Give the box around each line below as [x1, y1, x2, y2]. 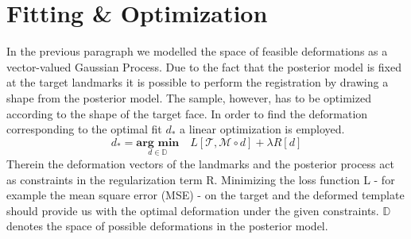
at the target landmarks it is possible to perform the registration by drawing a [6, 74, 389, 91]
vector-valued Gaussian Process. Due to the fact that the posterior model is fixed [6, 58, 401, 75]
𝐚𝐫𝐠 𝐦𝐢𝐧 [136, 137, 180, 148]
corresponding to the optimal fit [6, 121, 162, 137]
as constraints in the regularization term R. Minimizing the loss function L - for [6, 171, 395, 187]
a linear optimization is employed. [180, 121, 345, 137]
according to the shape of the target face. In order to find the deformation [6, 105, 368, 121]
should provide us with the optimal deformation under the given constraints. [6, 202, 379, 218]
